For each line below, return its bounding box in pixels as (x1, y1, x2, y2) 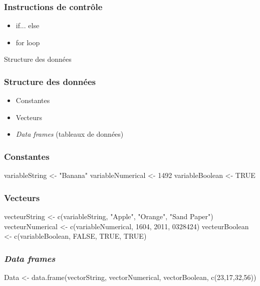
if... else (16, 20, 40, 31)
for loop (16, 37, 40, 47)
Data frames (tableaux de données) (16, 129, 124, 139)
